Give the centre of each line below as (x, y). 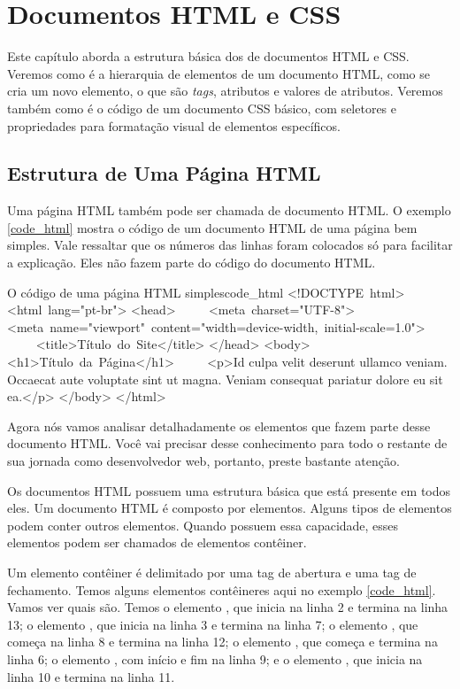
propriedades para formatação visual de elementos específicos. (174, 125)
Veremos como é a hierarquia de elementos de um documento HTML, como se (219, 73)
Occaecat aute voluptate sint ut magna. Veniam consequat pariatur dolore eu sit (225, 379)
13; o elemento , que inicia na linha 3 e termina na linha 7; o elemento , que (213, 624)
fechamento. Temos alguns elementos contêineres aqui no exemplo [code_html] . (222, 589)
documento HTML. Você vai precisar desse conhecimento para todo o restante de (227, 443)
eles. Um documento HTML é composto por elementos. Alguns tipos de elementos (230, 508)
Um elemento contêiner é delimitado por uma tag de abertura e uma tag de (212, 572)
